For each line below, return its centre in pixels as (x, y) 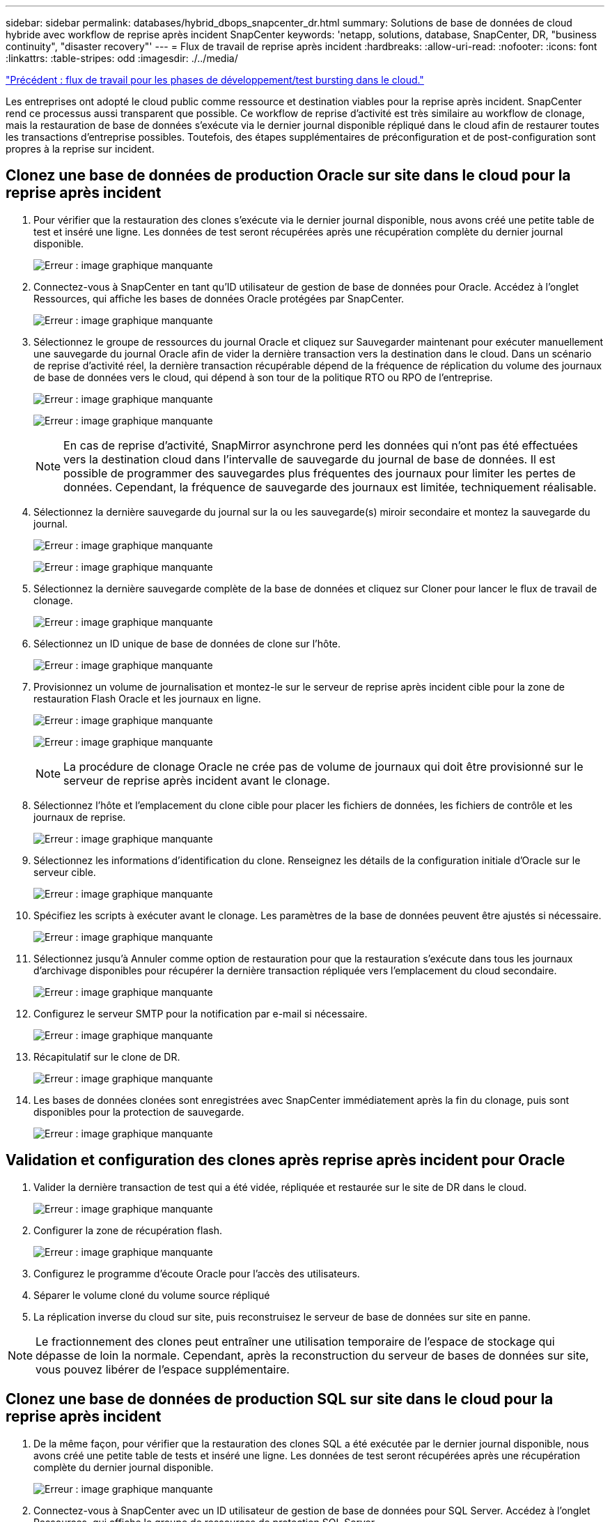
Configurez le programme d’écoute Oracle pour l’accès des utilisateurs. (197, 1273)
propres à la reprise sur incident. (80, 149)
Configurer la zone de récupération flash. (128, 1230)
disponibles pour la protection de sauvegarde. (139, 1112)
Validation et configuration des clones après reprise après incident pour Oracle (286, 1160)
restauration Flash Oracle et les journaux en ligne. (147, 698)
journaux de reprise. (80, 817)
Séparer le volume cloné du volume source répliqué (152, 1295)
